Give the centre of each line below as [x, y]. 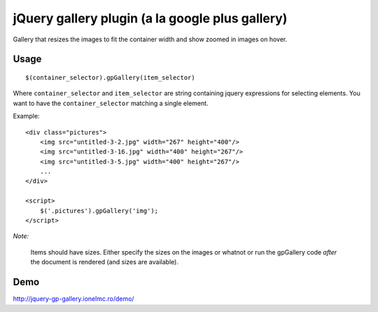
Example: [26, 116]
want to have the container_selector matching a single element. [111, 103]
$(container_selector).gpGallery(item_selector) [110, 77]
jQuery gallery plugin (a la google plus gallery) [150, 18]
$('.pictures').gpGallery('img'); [99, 211]
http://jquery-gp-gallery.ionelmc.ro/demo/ [73, 299]
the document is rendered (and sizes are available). [104, 262]
